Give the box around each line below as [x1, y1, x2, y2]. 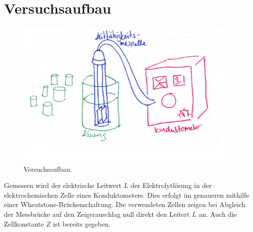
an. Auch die [199, 209, 237, 219]
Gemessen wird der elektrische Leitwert [4, 180, 122, 190]
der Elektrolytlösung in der [131, 180, 212, 190]
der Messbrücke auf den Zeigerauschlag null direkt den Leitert [4, 209, 190, 219]
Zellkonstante [4, 218, 44, 229]
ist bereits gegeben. [53, 218, 111, 229]
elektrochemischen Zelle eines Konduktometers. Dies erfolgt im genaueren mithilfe [4, 189, 250, 200]
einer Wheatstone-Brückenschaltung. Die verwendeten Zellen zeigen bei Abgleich [4, 199, 246, 209]
